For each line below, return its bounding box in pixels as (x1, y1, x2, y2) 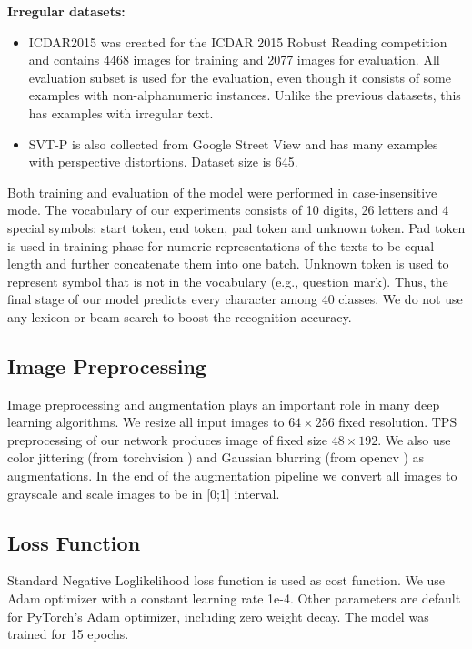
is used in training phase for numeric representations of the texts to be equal (7, 236, 435, 255)
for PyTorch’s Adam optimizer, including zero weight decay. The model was (7, 606, 429, 625)
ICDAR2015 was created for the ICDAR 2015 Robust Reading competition (28, 32, 447, 51)
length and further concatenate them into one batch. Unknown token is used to (7, 254, 449, 273)
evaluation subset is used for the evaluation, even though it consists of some (28, 67, 451, 86)
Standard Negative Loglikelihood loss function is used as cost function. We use (7, 571, 446, 590)
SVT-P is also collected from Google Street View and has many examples (28, 134, 438, 153)
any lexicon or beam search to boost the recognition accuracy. (7, 307, 352, 326)
